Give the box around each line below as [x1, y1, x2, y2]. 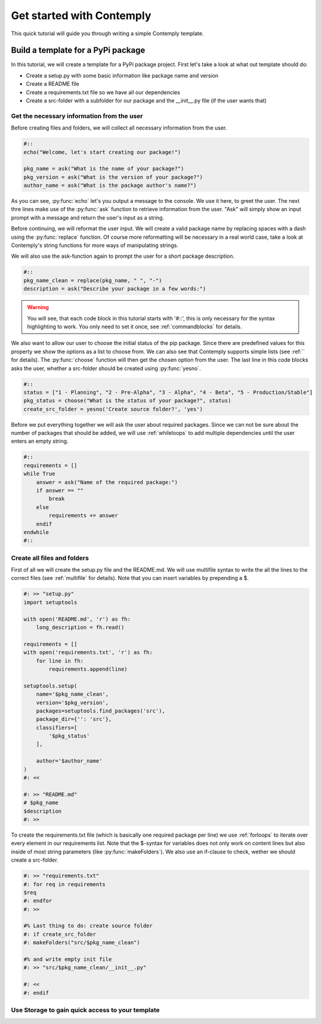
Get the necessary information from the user [11, 112, 143, 120]
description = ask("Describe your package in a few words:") [23, 285, 206, 292]
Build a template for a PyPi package [11, 45, 145, 55]
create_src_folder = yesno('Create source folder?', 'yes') [23, 406, 203, 412]
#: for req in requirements [23, 881, 106, 887]
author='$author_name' [36, 758, 103, 764]
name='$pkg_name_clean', [36, 691, 109, 698]
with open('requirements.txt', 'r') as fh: [23, 649, 153, 656]
